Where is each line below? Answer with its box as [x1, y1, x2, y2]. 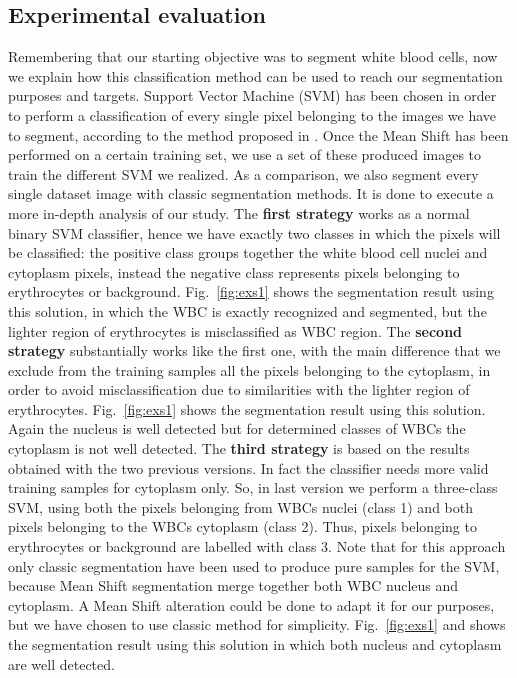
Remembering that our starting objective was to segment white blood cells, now [8, 46, 498, 67]
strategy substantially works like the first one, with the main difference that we [8, 340, 501, 361]
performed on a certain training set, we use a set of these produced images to [8, 144, 482, 165]
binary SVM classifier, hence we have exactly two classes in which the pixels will [8, 222, 501, 243]
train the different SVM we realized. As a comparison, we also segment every [8, 163, 479, 184]
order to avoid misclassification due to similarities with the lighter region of [8, 379, 470, 400]
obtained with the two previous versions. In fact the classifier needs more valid [8, 457, 489, 478]
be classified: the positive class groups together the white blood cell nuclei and [8, 242, 488, 263]
